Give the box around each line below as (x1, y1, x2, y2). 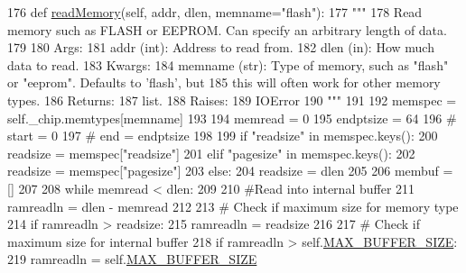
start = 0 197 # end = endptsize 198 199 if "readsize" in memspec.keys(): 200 (7, 126, 438, 145)
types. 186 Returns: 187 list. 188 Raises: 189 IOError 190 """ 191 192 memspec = (7, 90, 457, 109)
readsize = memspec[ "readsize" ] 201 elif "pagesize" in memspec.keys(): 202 (7, 143, 415, 162)
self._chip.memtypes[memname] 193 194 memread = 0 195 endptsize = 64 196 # (7, 108, 457, 127)
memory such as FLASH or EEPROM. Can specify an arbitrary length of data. (7, 20, 447, 39)
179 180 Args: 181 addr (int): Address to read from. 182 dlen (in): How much (7, 38, 434, 57)
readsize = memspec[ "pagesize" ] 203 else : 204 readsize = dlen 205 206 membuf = (7, 161, 453, 180)
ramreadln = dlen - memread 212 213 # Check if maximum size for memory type (7, 196, 459, 215)
